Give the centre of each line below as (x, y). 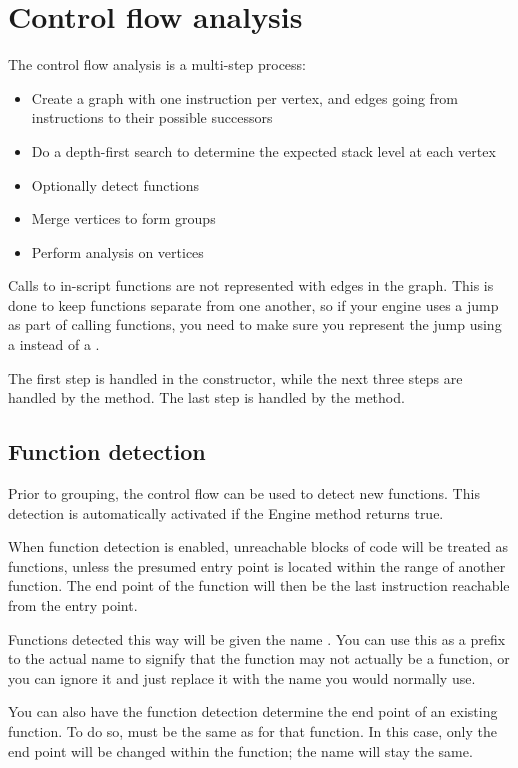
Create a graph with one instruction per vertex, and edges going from (245, 97)
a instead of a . (54, 344)
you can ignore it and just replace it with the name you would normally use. (242, 677)
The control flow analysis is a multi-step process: (157, 64)
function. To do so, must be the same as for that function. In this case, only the (252, 730)
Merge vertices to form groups (123, 218)
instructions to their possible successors (152, 117)
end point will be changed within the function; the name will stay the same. (240, 750)
